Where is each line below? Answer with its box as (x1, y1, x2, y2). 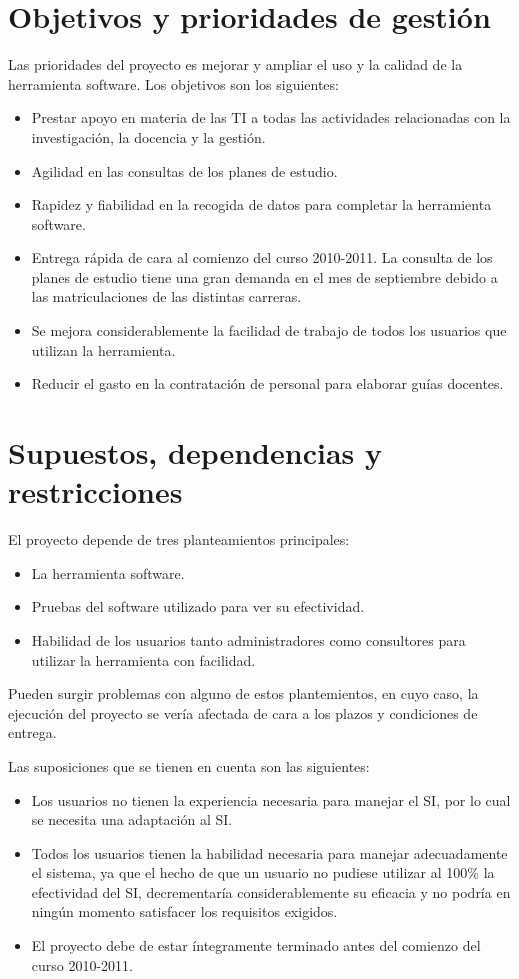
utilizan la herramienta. (31, 339, 176, 360)
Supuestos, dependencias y (8, 432, 382, 473)
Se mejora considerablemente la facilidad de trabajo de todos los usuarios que (31, 320, 507, 341)
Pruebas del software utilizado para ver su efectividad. (31, 596, 365, 617)
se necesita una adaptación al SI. (31, 809, 233, 830)
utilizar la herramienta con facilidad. (31, 649, 256, 670)
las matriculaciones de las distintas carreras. (31, 286, 302, 307)
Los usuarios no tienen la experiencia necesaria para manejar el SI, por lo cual (31, 789, 511, 810)
